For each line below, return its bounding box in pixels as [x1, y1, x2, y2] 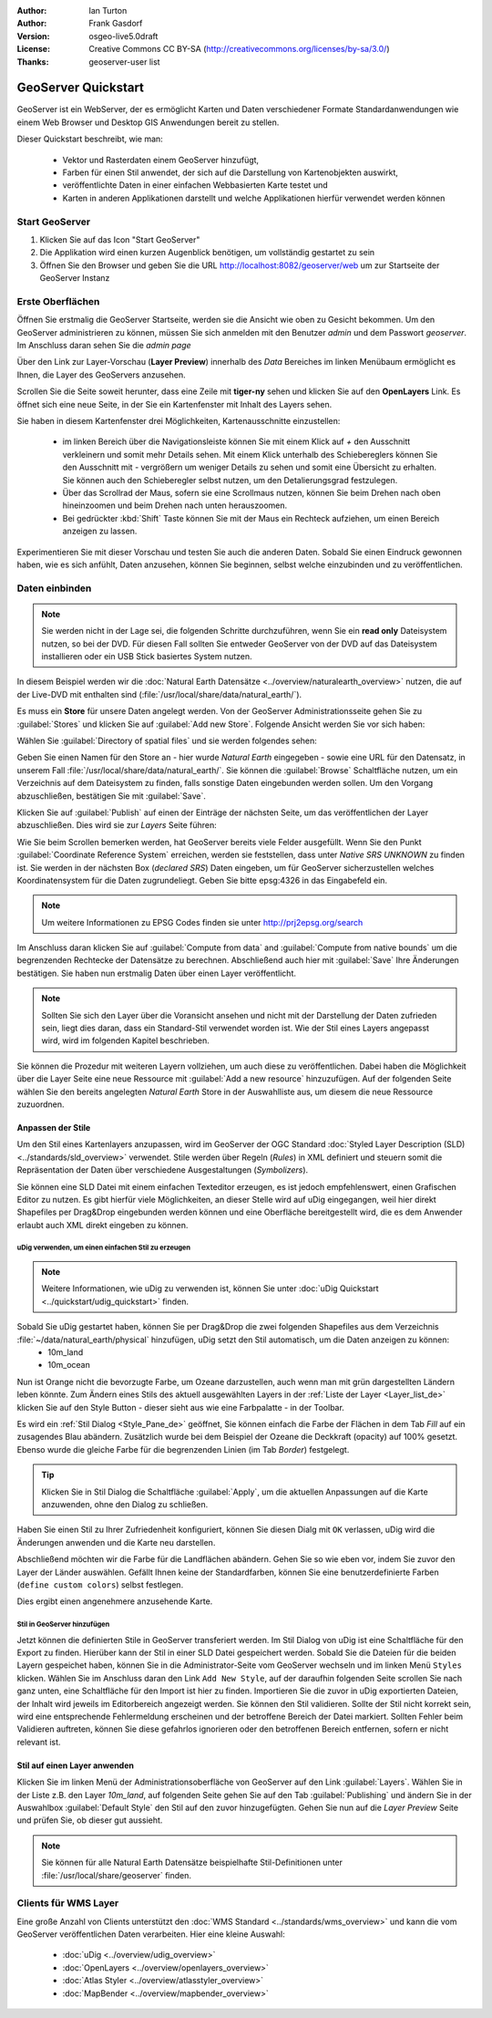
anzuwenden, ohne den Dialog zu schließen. [41, 1498, 209, 1509]
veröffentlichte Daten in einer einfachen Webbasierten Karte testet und [62, 180, 328, 191]
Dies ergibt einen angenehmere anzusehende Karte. [16, 1596, 213, 1607]
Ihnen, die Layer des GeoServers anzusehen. [16, 369, 186, 380]
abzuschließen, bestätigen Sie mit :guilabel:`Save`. [16, 790, 207, 802]
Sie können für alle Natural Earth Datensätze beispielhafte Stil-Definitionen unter [41, 1857, 343, 1868]
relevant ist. [16, 1736, 61, 1747]
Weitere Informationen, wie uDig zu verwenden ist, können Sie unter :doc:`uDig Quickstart [41, 1283, 379, 1294]
